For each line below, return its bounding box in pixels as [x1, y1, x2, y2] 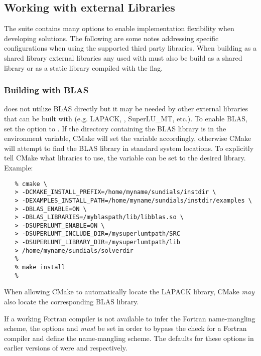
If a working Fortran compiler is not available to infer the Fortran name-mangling [4, 313, 255, 323]
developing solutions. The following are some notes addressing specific [4, 33, 219, 43]
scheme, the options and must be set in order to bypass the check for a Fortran [4, 323, 247, 333]
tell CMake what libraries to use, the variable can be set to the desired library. [4, 152, 246, 163]
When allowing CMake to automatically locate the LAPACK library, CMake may [4, 286, 254, 297]
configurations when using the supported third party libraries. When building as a [4, 43, 257, 53]
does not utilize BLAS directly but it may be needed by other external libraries [4, 103, 248, 114]
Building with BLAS [4, 84, 89, 96]
